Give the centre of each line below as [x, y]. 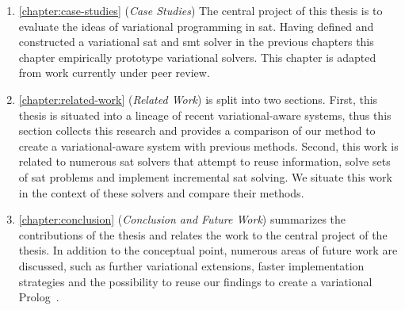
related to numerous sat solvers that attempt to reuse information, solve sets [204, 161]
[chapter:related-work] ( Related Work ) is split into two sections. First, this [198, 99]
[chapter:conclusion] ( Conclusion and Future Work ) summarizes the [182, 219]
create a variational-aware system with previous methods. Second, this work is [208, 145]
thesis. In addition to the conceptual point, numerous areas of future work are [208, 250]
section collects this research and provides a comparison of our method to [197, 130]
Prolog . [39, 297]
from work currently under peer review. [114, 73]
